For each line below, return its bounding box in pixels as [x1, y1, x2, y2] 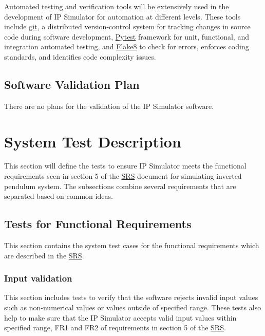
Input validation [4, 272, 72, 285]
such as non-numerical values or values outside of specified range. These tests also [4, 302, 261, 313]
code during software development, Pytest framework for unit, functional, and [4, 31, 249, 42]
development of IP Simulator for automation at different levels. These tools [4, 11, 241, 22]
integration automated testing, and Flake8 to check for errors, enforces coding [4, 41, 249, 52]
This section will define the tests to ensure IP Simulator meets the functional [4, 160, 247, 171]
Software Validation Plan [4, 76, 140, 92]
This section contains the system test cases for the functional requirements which [4, 240, 259, 251]
